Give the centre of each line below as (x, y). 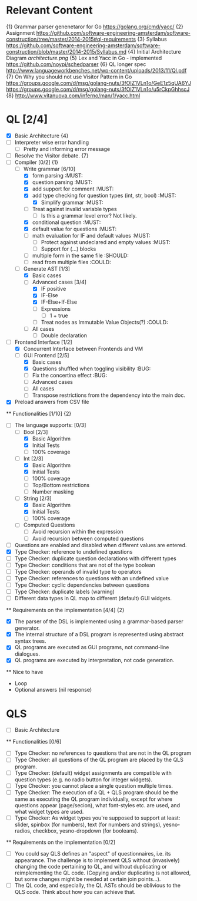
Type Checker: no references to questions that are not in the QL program (103, 753)
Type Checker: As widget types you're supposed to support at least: (97, 818)
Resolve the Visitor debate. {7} (52, 156)
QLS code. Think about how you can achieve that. (75, 892)
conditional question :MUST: (66, 222)
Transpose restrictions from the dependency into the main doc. (108, 395)
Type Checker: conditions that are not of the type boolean (85, 565)
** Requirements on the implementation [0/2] (61, 842)
